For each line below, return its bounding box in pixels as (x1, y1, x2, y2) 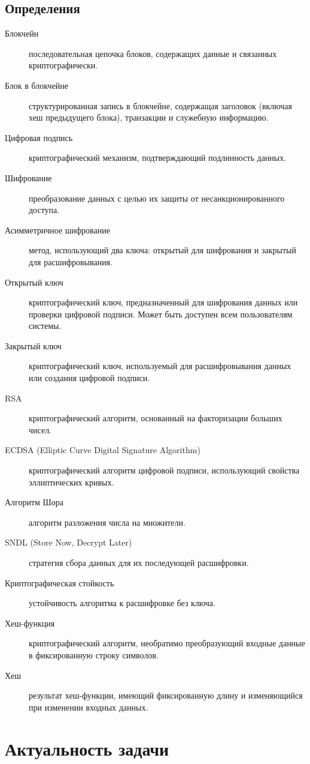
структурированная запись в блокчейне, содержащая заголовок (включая (29, 99, 292, 112)
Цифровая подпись (5, 131, 73, 143)
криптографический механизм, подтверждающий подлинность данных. (29, 151, 287, 164)
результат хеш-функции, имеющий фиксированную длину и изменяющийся (29, 689, 303, 702)
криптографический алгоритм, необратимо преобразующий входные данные (29, 637, 305, 649)
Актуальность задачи (5, 736, 169, 760)
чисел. (29, 423, 52, 436)
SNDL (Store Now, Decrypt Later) (5, 536, 132, 549)
